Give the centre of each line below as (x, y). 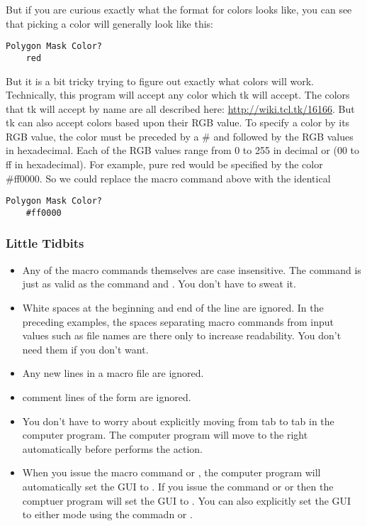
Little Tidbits (45, 243)
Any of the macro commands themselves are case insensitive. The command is (192, 269)
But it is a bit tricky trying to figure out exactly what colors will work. (160, 81)
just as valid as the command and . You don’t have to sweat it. (159, 284)
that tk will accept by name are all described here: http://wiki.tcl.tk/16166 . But (180, 108)
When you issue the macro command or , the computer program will (171, 472)
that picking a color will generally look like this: (110, 23)
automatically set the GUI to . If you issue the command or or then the (178, 486)
